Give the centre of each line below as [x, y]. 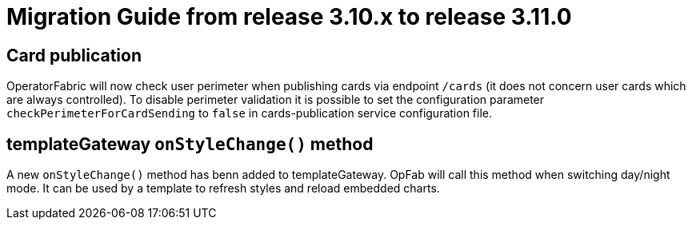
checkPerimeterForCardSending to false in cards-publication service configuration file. [249, 113]
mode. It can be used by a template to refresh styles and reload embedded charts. [223, 188]
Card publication [74, 55]
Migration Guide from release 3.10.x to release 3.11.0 [289, 17]
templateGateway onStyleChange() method [190, 144]
